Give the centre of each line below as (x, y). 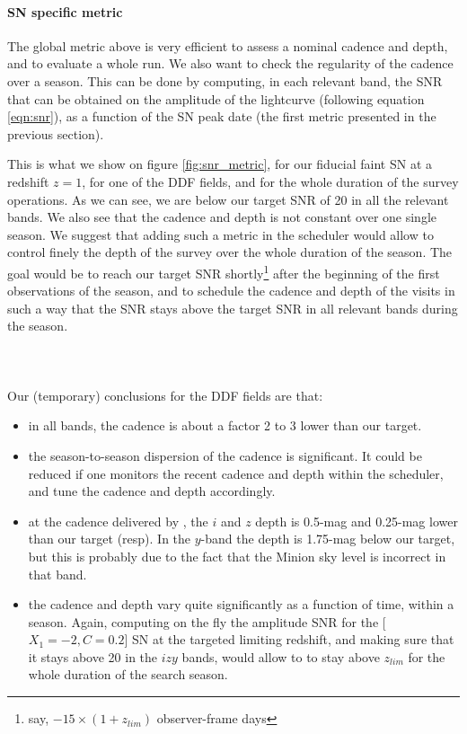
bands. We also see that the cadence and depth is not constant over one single (222, 217)
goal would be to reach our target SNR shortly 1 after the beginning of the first (224, 271)
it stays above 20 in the (93, 656)
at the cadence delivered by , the (118, 521)
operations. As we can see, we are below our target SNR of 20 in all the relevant (228, 199)
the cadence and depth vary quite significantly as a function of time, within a (241, 604)
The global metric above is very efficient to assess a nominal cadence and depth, (228, 45)
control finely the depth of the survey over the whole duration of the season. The (230, 252)
